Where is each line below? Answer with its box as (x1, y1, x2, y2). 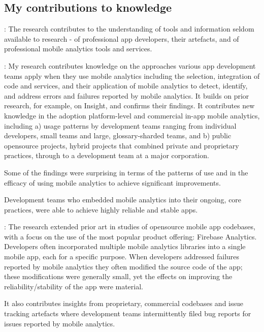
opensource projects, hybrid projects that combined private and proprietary (4, 140, 239, 150)
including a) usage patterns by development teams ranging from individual (4, 120, 237, 131)
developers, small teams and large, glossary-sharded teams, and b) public (4, 130, 232, 141)
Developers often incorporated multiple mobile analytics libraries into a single (4, 241, 246, 252)
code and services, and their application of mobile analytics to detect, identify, (4, 80, 248, 91)
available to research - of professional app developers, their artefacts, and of (4, 33, 239, 44)
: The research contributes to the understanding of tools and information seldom (4, 23, 254, 34)
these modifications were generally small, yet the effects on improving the (4, 271, 233, 282)
